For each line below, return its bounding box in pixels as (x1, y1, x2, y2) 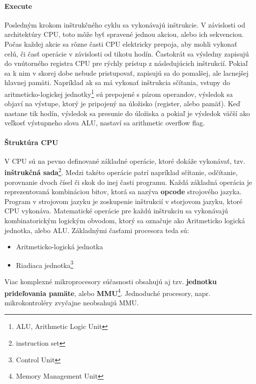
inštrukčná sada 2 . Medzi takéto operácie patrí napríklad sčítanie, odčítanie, (4, 166, 238, 177)
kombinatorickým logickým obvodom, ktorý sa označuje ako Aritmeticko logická (4, 215, 245, 225)
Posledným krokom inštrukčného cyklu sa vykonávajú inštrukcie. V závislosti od (4, 19, 246, 30)
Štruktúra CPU (4, 137, 58, 147)
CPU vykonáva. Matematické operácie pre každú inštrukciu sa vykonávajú (4, 206, 228, 216)
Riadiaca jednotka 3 (16, 258, 74, 270)
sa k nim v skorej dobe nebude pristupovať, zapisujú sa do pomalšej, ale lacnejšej (4, 67, 249, 78)
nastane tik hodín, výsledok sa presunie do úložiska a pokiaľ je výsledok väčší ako (4, 108, 250, 118)
